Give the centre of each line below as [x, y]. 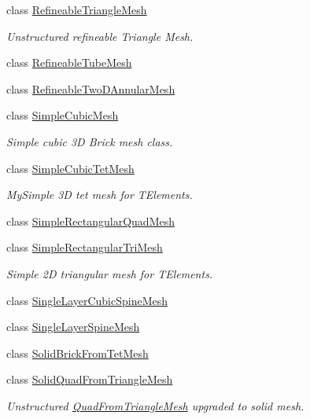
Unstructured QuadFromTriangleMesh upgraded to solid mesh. [155, 405]
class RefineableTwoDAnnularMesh [91, 88]
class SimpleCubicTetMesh [70, 168]
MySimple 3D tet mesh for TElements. [100, 195]
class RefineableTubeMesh [69, 62]
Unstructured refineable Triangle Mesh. [100, 36]
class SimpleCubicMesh [63, 115]
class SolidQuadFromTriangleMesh [90, 379]
